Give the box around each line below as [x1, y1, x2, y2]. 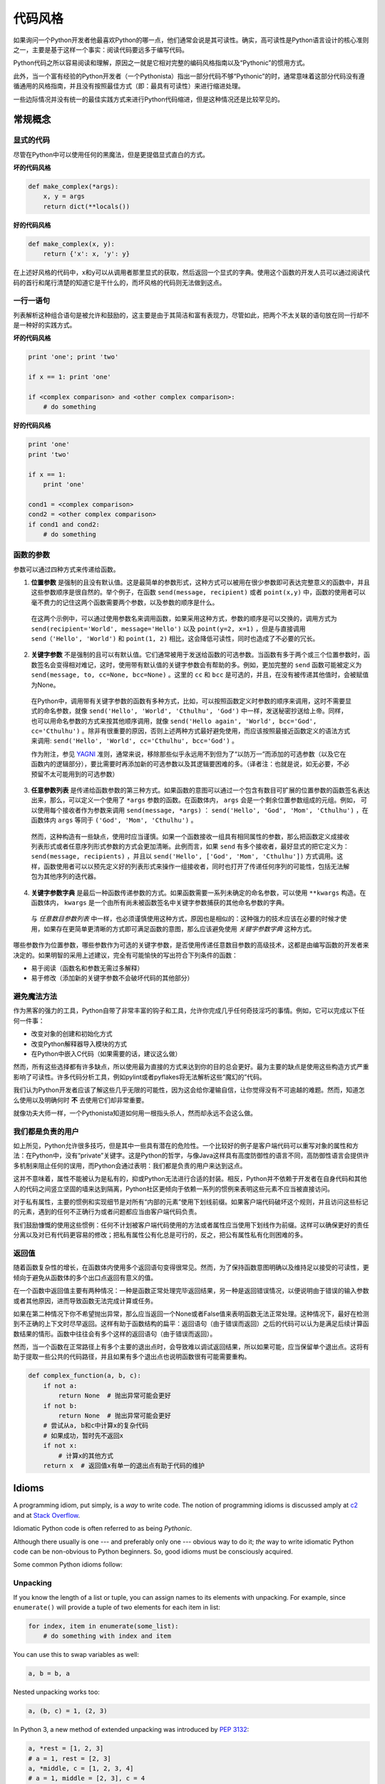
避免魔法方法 [13, 992, 58, 1002]
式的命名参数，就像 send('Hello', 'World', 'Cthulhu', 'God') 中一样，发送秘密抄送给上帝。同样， [31, 706, 348, 715]
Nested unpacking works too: [13, 1688, 100, 1696]
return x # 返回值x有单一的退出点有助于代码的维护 [43, 1461, 205, 1469]
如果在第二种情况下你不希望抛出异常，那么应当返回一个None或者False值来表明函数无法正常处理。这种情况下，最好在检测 [13, 1309, 370, 1318]
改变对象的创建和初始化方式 [31, 1030, 113, 1038]
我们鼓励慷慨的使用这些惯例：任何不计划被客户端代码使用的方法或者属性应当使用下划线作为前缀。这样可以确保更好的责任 [13, 1220, 369, 1229]
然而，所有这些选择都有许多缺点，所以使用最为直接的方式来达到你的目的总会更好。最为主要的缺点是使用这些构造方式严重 [13, 1063, 369, 1071]
